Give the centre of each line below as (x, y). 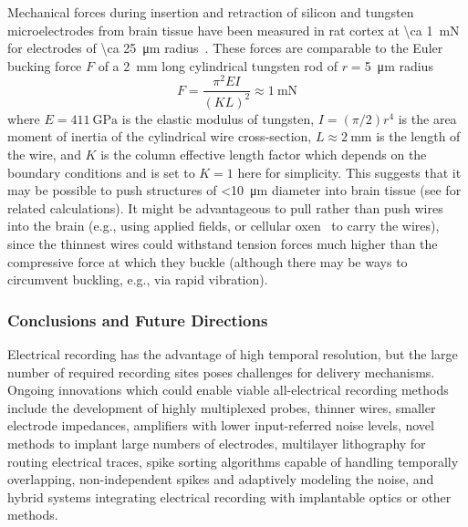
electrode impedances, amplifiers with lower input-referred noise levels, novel (221, 425)
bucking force (45, 65)
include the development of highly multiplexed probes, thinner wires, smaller (222, 407)
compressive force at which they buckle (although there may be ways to (208, 261)
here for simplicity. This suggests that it (349, 172)
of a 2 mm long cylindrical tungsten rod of (218, 65)
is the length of (418, 136)
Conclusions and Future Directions (138, 320)
